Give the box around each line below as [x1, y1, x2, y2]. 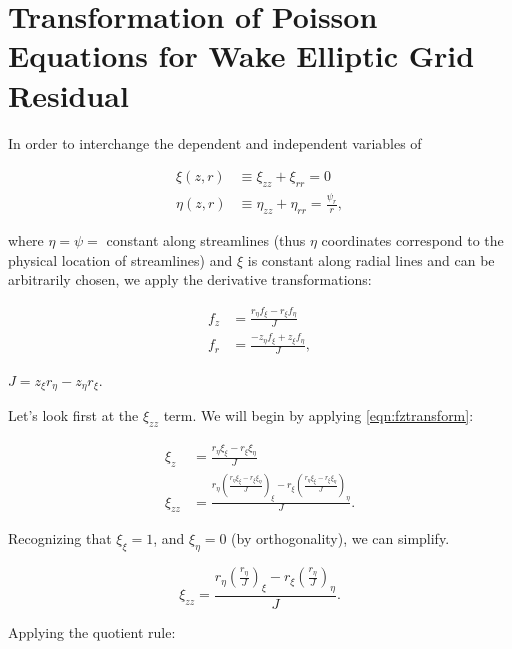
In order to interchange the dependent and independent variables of [8, 132, 422, 153]
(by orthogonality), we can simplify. [231, 528, 450, 549]
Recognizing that [8, 528, 112, 549]
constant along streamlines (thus [106, 230, 306, 251]
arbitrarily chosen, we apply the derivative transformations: [8, 269, 372, 290]
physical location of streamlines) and [8, 249, 233, 270]
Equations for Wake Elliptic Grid [8, 35, 475, 76]
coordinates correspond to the [321, 230, 504, 251]
